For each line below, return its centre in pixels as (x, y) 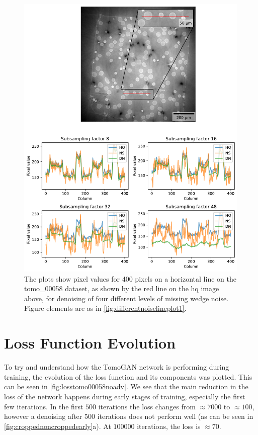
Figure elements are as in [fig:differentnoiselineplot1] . (105, 308)
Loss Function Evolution (90, 343)
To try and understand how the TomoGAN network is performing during (117, 367)
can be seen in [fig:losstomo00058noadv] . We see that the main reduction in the (126, 386)
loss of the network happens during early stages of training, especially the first (125, 396)
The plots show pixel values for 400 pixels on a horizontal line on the (130, 278)
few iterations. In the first (44, 406)
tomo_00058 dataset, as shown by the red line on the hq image (122, 288)
